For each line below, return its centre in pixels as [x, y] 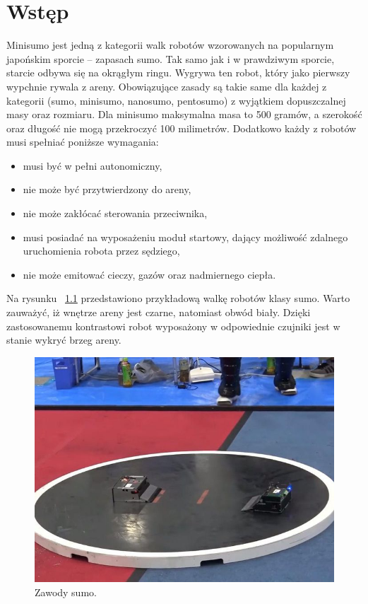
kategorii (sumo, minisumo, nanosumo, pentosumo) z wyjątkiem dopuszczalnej [176, 100]
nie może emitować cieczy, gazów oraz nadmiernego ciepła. [149, 274]
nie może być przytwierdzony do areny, [107, 189]
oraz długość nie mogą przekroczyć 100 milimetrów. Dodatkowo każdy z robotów [182, 128]
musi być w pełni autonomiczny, [93, 165]
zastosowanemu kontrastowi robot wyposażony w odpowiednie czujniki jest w [173, 326]
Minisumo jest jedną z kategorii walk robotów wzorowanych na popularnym [170, 45]
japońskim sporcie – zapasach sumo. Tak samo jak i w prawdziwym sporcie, [171, 58]
